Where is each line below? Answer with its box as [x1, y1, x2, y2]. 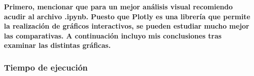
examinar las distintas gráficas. [4, 40, 111, 50]
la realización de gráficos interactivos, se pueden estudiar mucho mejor [4, 21, 250, 31]
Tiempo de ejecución [4, 61, 88, 73]
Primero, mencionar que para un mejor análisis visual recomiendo [4, 1, 233, 11]
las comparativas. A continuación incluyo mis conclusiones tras [4, 30, 222, 40]
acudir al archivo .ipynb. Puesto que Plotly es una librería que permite [4, 11, 251, 21]
